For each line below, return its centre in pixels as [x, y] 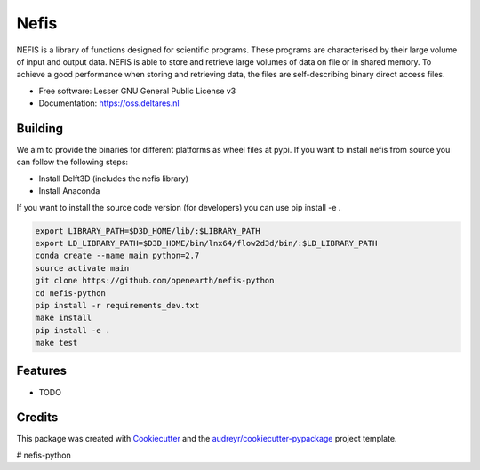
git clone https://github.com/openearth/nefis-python [155, 281]
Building [40, 128]
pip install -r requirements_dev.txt [117, 305]
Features [41, 371]
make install [64, 318]
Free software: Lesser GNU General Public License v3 [137, 91]
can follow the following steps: [72, 162]
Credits [37, 418]
